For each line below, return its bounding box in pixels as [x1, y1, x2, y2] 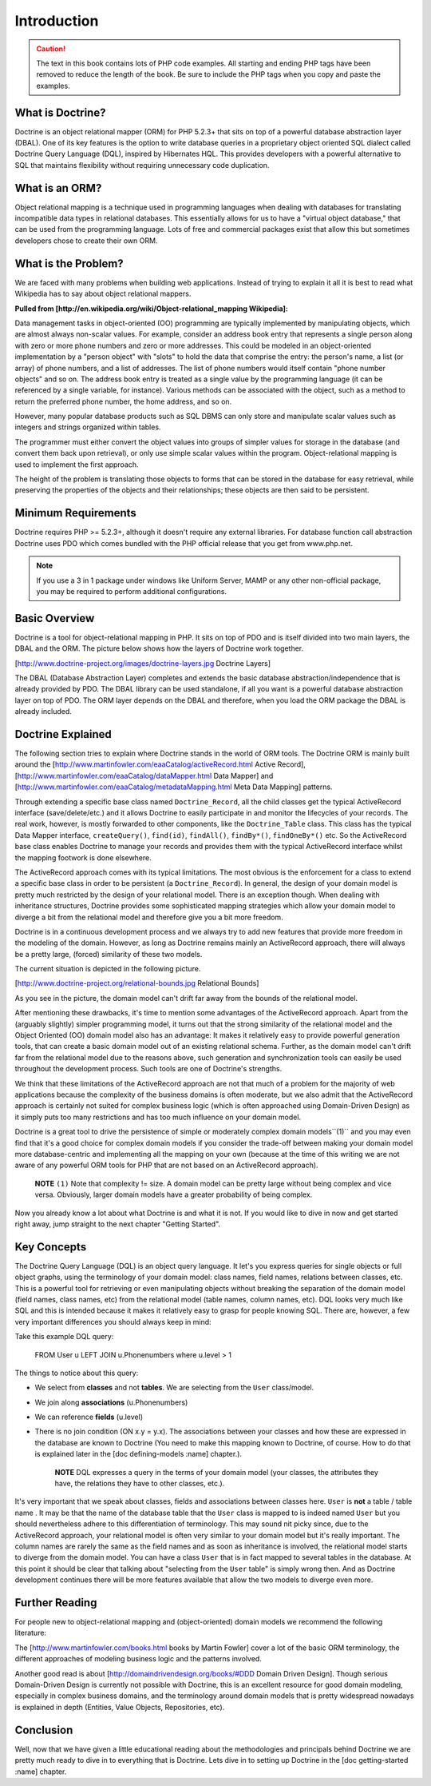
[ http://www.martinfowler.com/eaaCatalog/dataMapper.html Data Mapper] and [14, 771, 274, 780]
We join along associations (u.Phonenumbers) [34, 1397, 188, 1407]
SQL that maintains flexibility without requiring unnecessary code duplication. [14, 160, 270, 169]
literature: [14, 1628, 47, 1638]
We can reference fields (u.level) [34, 1412, 144, 1422]
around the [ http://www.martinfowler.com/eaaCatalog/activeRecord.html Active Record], [14, 759, 306, 769]
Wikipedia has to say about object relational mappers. [14, 289, 192, 299]
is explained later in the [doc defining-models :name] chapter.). [34, 1449, 243, 1459]
